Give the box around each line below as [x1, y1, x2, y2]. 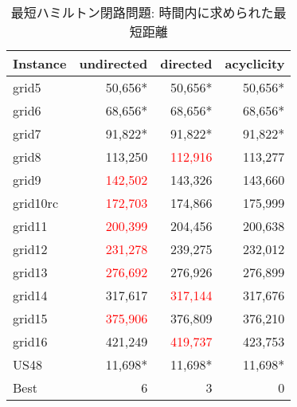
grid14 [13, 286, 48, 304]
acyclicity [225, 54, 285, 72]
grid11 [13, 217, 48, 235]
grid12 [13, 240, 48, 258]
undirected [79, 54, 148, 72]
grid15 [13, 309, 48, 327]
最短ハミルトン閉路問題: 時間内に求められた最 [10, 3, 287, 22]
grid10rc [13, 194, 58, 212]
